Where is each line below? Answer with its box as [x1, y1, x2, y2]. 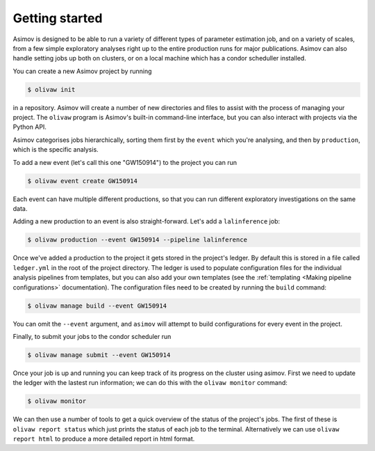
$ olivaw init [27, 86, 76, 93]
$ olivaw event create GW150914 [27, 177, 138, 184]
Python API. [12, 122, 47, 132]
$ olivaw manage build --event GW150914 [27, 301, 167, 310]
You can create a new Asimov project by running [12, 67, 152, 75]
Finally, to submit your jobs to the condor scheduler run [12, 332, 172, 340]
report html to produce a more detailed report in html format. [12, 435, 195, 443]
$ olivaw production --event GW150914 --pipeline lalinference [27, 236, 248, 244]
